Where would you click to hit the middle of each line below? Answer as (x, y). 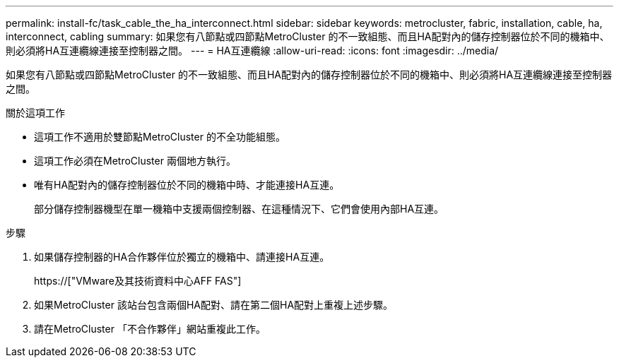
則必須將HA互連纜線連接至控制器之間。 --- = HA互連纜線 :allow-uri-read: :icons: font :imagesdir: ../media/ (252, 50)
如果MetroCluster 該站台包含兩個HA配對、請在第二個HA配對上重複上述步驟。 (214, 305)
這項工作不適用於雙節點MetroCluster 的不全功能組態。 (160, 137)
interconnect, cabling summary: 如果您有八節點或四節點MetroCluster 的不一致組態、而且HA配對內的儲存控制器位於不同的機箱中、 (308, 36)
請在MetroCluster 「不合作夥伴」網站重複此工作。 (150, 329)
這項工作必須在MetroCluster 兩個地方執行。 (135, 161)
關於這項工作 (35, 113)
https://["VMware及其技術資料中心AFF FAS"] (138, 281)
